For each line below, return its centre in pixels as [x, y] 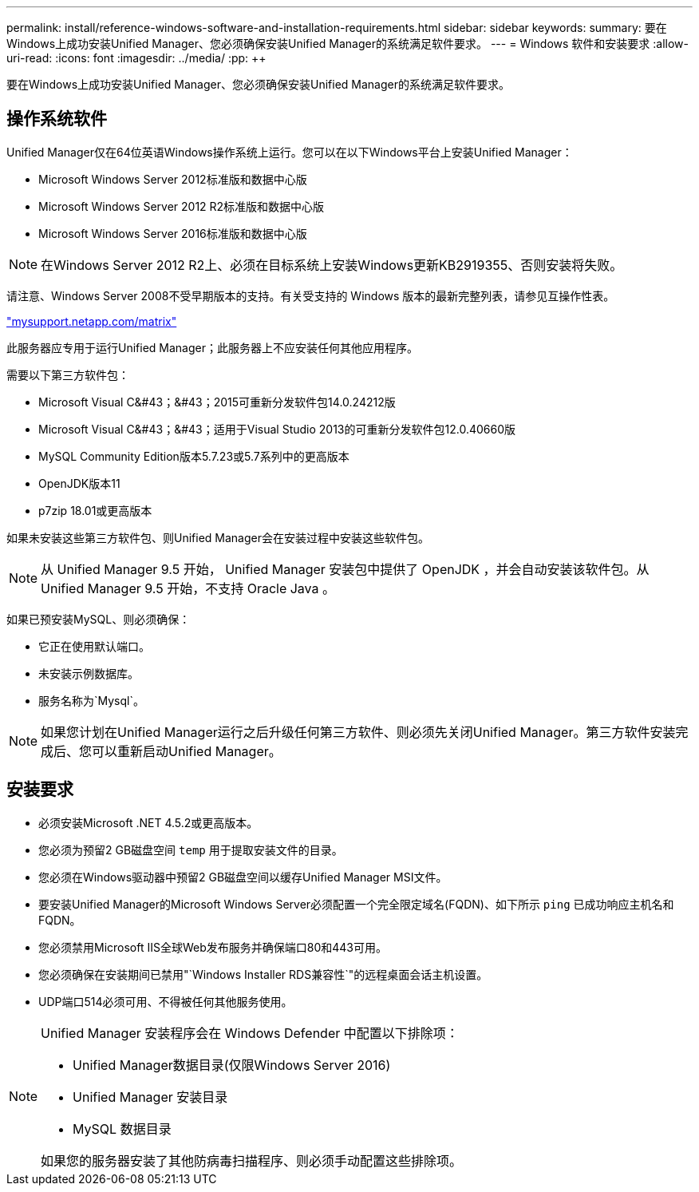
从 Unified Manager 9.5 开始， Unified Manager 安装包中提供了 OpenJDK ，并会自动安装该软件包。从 [345, 569]
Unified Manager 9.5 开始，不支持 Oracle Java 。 [188, 588]
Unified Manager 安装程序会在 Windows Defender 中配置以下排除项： [250, 1033]
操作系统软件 [57, 119]
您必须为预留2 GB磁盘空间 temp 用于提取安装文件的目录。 [191, 849]
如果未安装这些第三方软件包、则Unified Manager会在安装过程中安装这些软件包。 [218, 537]
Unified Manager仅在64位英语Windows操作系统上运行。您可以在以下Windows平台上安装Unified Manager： [290, 152]
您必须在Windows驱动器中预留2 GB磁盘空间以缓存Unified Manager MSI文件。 [243, 877]
